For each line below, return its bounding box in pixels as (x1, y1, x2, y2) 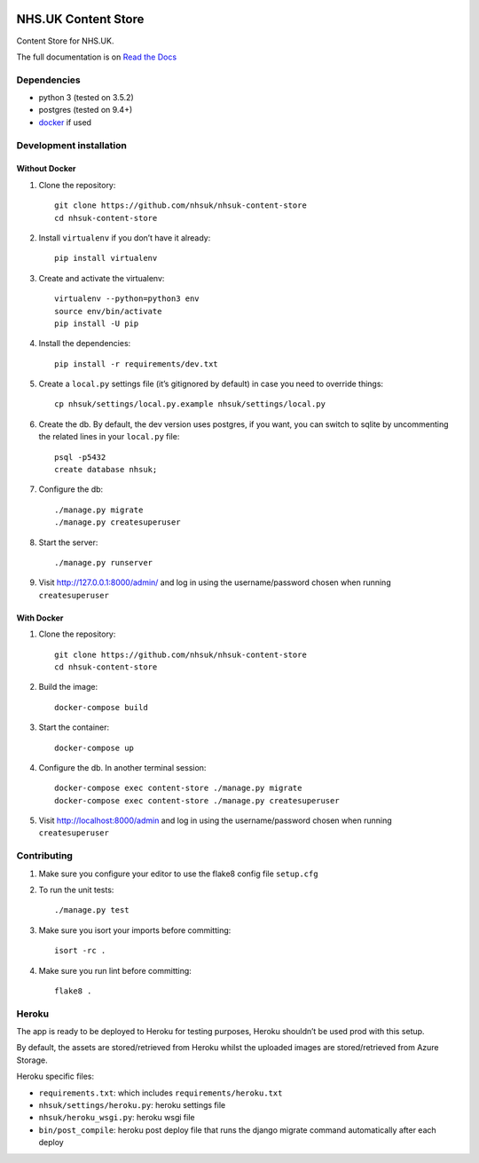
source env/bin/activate (54, 306, 162, 316)
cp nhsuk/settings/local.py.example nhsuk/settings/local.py (54, 400, 326, 409)
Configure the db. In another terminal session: (38, 762, 207, 772)
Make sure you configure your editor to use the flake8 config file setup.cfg (38, 868, 318, 879)
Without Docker (16, 163, 76, 174)
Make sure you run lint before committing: (38, 965, 192, 976)
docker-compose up (54, 742, 135, 753)
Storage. (16, 1055, 48, 1065)
